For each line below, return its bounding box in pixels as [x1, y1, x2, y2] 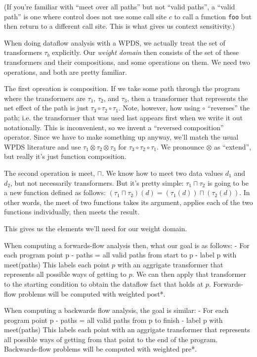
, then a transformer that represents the [127, 93, 248, 103]
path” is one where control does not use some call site [4, 11, 167, 21]
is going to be [207, 177, 249, 188]
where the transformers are [4, 93, 86, 103]
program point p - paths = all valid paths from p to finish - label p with [4, 314, 223, 325]
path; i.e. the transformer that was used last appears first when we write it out [4, 112, 243, 122]
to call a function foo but [174, 11, 252, 21]
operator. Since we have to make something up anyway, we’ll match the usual [4, 132, 239, 142]
